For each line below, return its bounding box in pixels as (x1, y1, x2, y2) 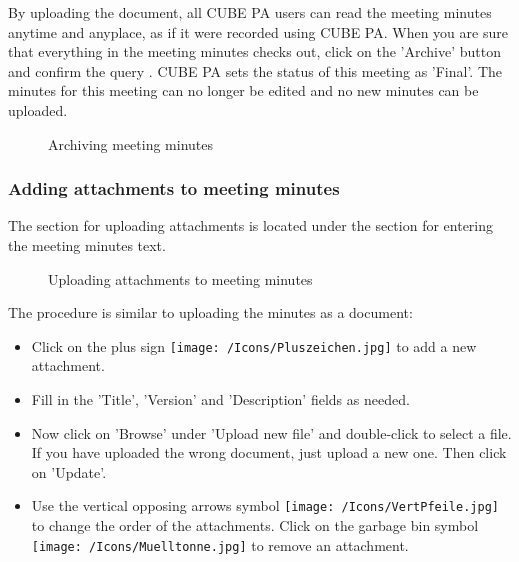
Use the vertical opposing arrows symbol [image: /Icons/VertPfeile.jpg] (31, 495, 499, 516)
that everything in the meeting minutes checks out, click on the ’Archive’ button (8, 41, 501, 62)
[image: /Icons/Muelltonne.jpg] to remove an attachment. (31, 534, 409, 555)
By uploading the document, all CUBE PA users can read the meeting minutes (8, 2, 492, 22)
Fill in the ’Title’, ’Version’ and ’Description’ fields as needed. (31, 389, 410, 409)
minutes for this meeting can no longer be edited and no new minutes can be (8, 80, 479, 101)
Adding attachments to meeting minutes (8, 176, 340, 201)
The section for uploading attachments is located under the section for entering (8, 215, 494, 236)
